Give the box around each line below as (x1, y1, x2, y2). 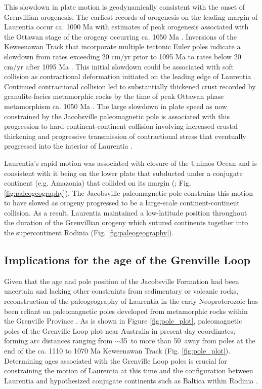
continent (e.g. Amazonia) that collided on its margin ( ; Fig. (4, 178, 191, 188)
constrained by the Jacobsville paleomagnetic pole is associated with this (4, 111, 230, 121)
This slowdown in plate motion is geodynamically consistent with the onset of (4, 2, 245, 12)
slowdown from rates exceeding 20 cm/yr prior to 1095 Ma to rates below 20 (4, 51, 241, 61)
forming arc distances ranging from (4, 335, 113, 346)
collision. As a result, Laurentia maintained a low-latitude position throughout (4, 207, 247, 218)
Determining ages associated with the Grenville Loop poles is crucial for (4, 355, 227, 366)
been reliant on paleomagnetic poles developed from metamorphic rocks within (4, 305, 248, 316)
